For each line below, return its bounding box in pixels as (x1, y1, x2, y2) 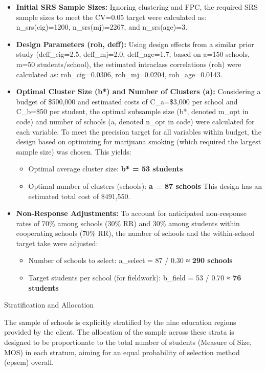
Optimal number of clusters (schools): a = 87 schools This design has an (28, 180, 262, 191)
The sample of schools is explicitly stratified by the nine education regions (4, 316, 236, 327)
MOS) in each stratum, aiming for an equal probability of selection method (4, 346, 240, 357)
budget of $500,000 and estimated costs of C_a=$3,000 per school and (16, 96, 238, 106)
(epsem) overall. (4, 357, 54, 367)
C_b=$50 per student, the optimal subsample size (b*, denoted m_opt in (16, 106, 249, 117)
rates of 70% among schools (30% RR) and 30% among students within (16, 217, 240, 228)
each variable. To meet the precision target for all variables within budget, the (16, 126, 261, 137)
